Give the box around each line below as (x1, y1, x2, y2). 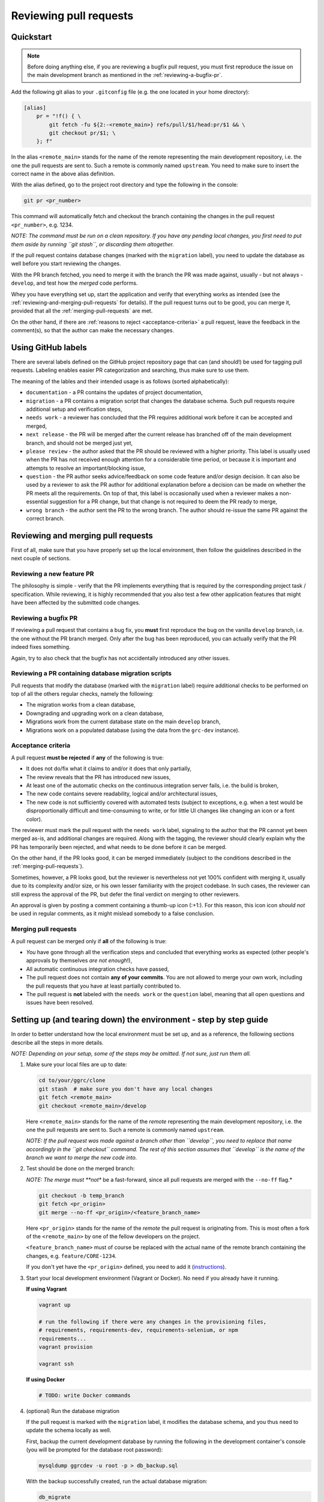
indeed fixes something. (11, 643, 71, 651)
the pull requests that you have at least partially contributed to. (26, 982, 181, 990)
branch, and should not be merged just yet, (26, 439, 133, 446)
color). (26, 815, 43, 822)
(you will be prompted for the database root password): (26, 1446, 163, 1453)
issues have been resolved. (26, 999, 94, 1006)
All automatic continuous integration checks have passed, (26, 965, 169, 973)
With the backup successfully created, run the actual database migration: (26, 1478, 208, 1485)
